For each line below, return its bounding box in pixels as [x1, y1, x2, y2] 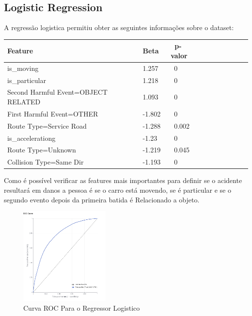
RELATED [7, 97, 41, 107]
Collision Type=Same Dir [7, 157, 84, 167]
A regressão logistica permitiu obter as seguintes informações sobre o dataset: [4, 22, 234, 33]
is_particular [7, 75, 46, 85]
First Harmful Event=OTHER [7, 108, 98, 118]
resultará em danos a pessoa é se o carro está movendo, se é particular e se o [4, 184, 231, 195]
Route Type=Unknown [7, 145, 76, 155]
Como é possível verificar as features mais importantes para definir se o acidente [4, 175, 242, 185]
